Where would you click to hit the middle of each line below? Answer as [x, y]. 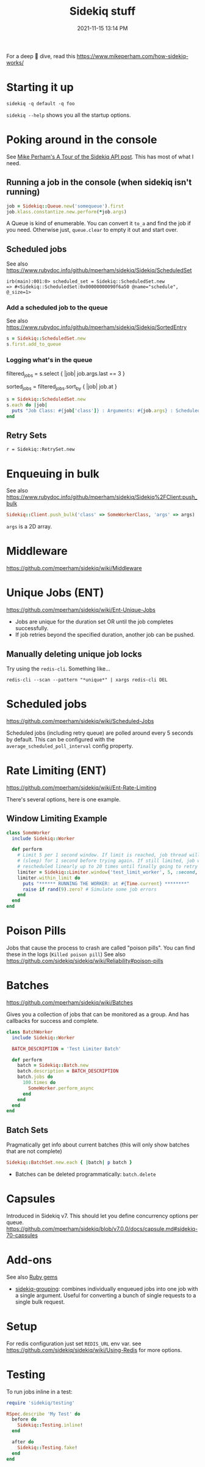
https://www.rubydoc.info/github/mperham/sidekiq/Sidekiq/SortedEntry [97, 327]
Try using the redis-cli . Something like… [59, 669]
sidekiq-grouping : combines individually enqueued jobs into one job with [106, 1288]
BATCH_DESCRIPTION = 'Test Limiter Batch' [67, 1049]
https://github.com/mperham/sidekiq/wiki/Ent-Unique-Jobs [81, 610]
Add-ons [29, 1260]
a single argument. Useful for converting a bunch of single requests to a [106, 1295]
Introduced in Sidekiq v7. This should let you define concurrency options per [102, 1216]
